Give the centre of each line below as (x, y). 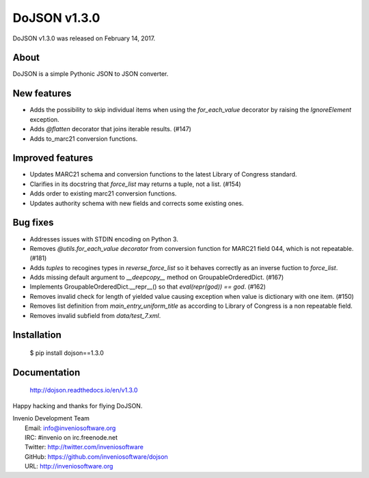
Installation (37, 335)
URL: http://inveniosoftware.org (69, 466)
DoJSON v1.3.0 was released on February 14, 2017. (84, 38)
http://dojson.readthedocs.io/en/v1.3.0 (84, 390)
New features (42, 93)
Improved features (53, 158)
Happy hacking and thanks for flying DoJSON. (78, 406)
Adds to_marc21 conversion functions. (84, 138)
